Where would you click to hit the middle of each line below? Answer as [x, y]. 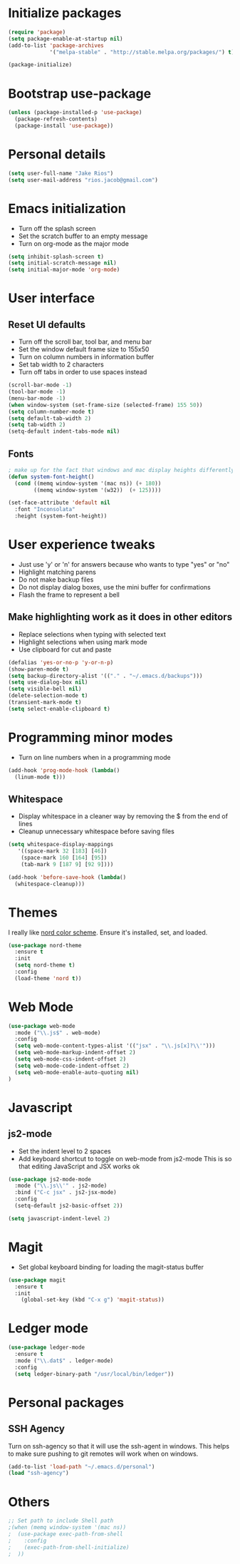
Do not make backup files [56, 580]
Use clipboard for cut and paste [65, 649]
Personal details [57, 154]
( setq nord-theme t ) [45, 965]
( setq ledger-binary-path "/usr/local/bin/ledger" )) [94, 1374]
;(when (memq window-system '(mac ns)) [67, 1528]
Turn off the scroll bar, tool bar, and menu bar [85, 342]
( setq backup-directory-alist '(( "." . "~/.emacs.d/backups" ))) [105, 676]
